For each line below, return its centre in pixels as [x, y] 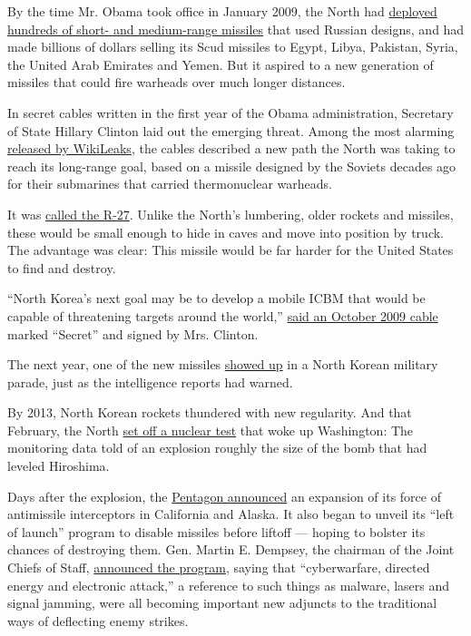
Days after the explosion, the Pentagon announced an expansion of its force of [224, 496]
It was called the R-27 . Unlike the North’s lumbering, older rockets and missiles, [231, 214]
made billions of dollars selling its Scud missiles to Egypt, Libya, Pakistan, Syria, [233, 47]
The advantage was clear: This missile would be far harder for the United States [231, 250]
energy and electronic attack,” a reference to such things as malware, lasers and [229, 585]
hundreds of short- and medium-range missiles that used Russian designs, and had [236, 29]
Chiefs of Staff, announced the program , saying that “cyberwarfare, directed [219, 568]
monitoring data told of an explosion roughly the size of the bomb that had [217, 448]
